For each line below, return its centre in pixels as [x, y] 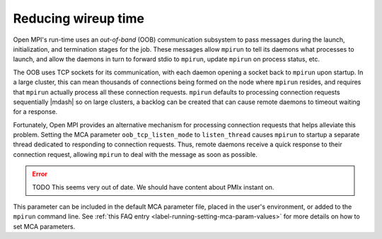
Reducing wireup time [79, 18]
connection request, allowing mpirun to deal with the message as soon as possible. [135, 154]
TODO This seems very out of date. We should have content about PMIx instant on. [153, 187]
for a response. [35, 112]
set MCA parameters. [44, 226]
